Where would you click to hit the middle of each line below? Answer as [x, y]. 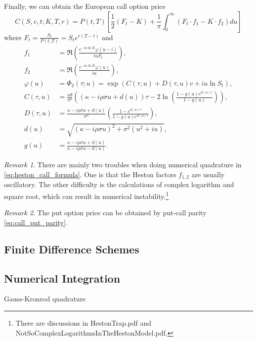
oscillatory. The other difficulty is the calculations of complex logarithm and [119, 184]
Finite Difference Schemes [72, 249]
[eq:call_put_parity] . [36, 222]
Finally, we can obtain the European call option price [85, 6]
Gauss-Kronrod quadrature [45, 299]
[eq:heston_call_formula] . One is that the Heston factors [90, 174]
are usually [208, 174]
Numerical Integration [62, 278]
